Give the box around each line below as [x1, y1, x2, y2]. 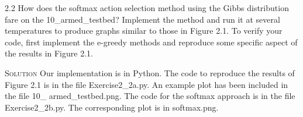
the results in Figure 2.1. [5, 47, 93, 59]
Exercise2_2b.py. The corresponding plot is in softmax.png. [5, 101, 219, 113]
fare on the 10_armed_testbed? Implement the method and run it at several [5, 13, 280, 25]
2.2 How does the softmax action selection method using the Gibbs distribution [5, 2, 289, 13]
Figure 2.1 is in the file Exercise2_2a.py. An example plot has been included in [5, 78, 288, 90]
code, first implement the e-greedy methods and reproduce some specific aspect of [5, 36, 298, 48]
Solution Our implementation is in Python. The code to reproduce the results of [5, 66, 295, 79]
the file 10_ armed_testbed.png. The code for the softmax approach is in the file [5, 90, 295, 102]
